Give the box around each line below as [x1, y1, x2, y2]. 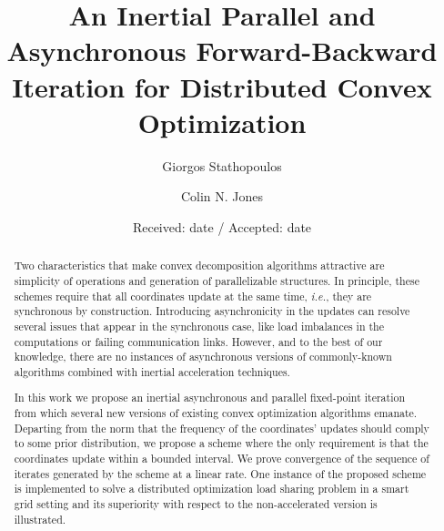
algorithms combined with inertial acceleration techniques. [14, 363, 290, 379]
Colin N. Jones [180, 187, 264, 206]
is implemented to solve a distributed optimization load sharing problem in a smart [14, 481, 409, 496]
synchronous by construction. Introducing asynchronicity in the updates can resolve [14, 303, 410, 319]
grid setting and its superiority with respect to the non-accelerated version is [14, 496, 378, 511]
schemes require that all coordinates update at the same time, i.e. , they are [14, 288, 372, 303]
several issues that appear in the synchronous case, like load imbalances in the [14, 318, 384, 333]
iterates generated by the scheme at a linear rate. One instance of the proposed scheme [14, 465, 427, 481]
